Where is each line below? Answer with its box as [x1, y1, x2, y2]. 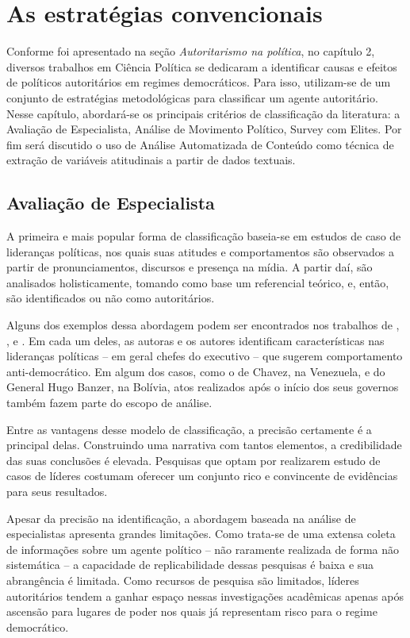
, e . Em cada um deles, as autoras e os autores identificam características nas [6, 332, 385, 348]
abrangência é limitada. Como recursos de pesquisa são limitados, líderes [6, 571, 359, 588]
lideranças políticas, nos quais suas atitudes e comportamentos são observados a [6, 243, 394, 259]
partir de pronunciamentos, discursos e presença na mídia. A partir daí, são [6, 259, 373, 275]
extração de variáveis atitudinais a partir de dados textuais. [6, 152, 296, 168]
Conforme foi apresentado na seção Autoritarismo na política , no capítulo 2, [6, 43, 375, 60]
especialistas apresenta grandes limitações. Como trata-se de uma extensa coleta [6, 525, 396, 542]
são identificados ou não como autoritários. [6, 290, 215, 306]
